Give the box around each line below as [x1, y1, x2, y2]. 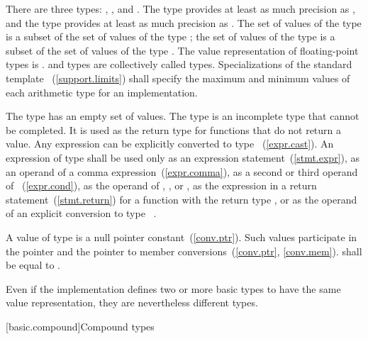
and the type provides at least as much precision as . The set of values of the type [6, 15, 362, 30]
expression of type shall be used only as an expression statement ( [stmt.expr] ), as [6, 150, 360, 165]
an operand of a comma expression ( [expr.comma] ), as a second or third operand [6, 164, 358, 179]
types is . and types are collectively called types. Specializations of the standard [6, 57, 352, 72]
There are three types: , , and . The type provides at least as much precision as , [6, 1, 355, 16]
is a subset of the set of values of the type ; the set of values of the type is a [6, 29, 335, 44]
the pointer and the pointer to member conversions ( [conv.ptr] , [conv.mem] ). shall [6, 243, 362, 258]
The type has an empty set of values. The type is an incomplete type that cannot [6, 109, 359, 123]
